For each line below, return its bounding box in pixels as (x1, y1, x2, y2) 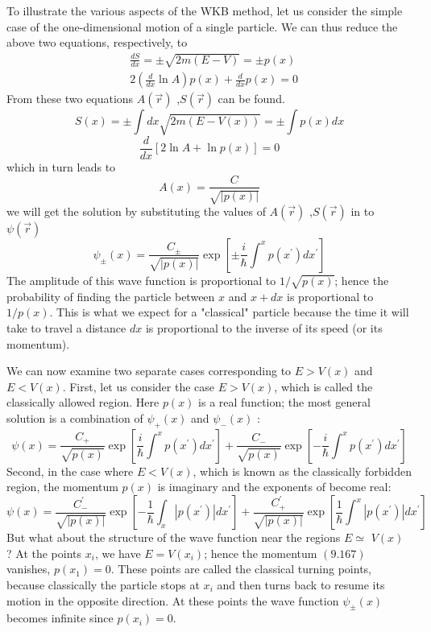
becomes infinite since (6, 609, 114, 626)
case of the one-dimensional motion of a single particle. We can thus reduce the (6, 18, 398, 35)
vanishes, (6, 560, 51, 577)
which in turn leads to (6, 158, 116, 175)
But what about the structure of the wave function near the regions (6, 529, 341, 546)
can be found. (218, 90, 285, 107)
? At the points (6, 544, 82, 561)
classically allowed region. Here (6, 394, 160, 411)
